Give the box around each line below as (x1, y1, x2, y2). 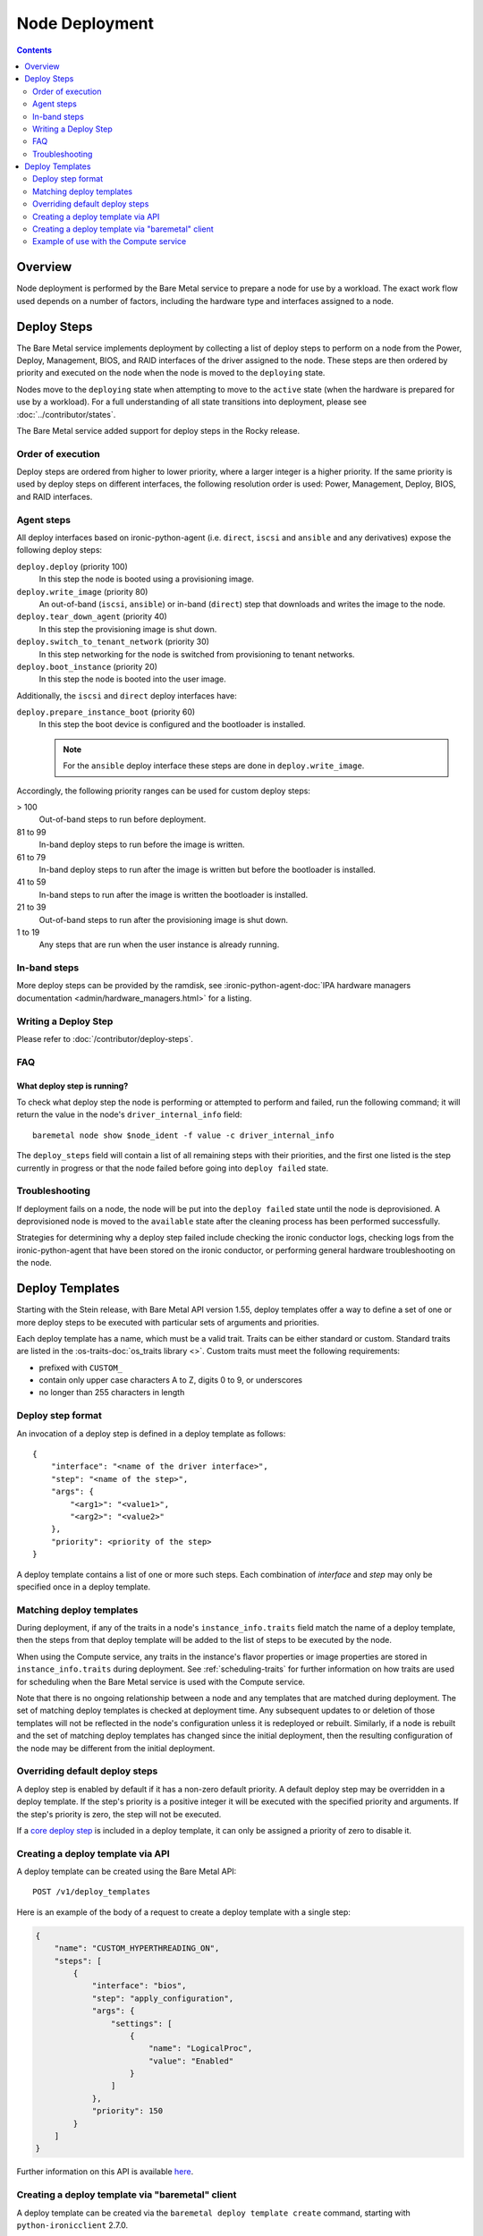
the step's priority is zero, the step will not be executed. (16, 1808, 222, 1819)
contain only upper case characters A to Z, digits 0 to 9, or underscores (38, 1375, 303, 1385)
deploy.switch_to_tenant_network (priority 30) (16, 636, 210, 648)
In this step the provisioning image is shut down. (38, 623, 217, 634)
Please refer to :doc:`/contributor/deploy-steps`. (16, 1034, 194, 1045)
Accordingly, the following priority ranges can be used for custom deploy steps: (16, 785, 310, 796)
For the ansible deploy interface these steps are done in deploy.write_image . (63, 760, 365, 771)
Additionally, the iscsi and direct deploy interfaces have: (16, 690, 237, 701)
